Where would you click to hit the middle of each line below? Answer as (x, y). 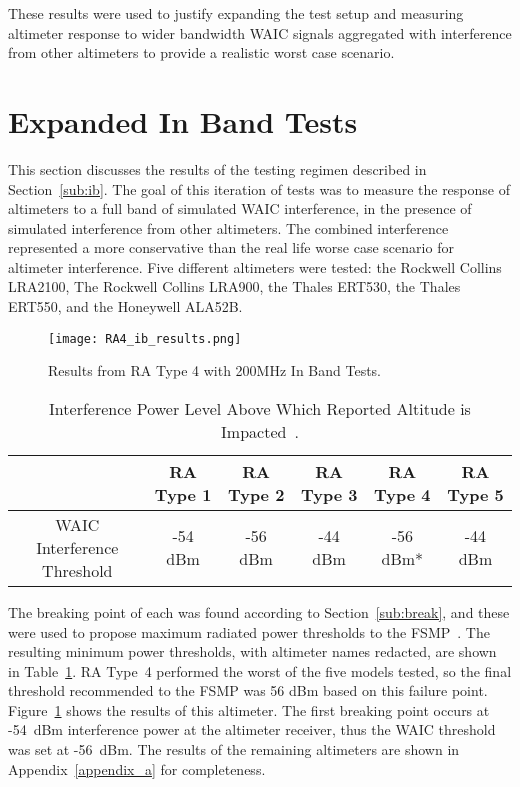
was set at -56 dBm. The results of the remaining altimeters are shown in (234, 749)
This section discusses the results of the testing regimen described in (217, 168)
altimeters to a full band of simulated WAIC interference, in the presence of (240, 208)
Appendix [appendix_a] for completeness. (137, 768)
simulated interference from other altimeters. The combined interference (228, 227)
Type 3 (329, 494)
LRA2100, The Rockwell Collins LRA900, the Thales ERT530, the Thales (234, 286)
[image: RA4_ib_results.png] (145, 338)
